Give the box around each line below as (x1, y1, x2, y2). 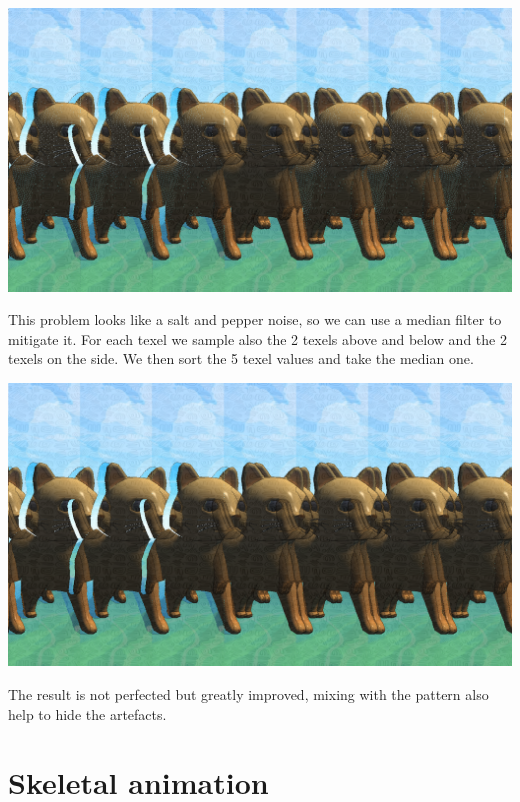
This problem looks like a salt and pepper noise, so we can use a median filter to (8, 309, 502, 330)
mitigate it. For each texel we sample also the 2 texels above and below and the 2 (8, 328, 507, 349)
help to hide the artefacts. (8, 703, 167, 724)
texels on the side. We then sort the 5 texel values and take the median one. (8, 348, 474, 369)
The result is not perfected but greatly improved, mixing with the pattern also (8, 683, 489, 704)
